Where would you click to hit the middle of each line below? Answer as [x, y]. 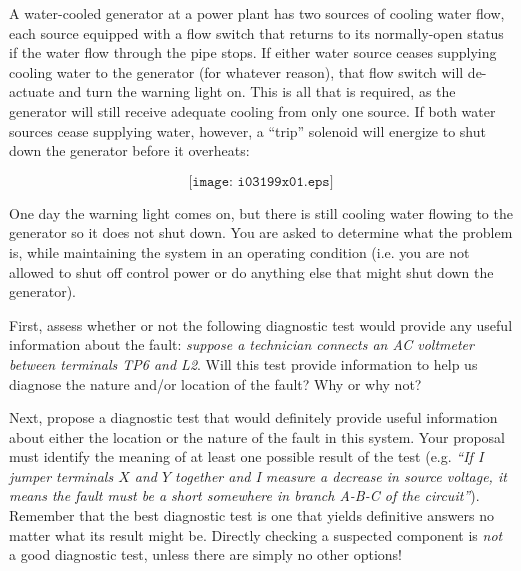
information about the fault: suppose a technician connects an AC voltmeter [241, 344]
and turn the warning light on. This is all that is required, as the [257, 91]
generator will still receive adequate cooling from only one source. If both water [252, 110]
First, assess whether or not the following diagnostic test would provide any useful [261, 324]
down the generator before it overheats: [129, 150]
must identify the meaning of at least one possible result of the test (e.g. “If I [246, 456]
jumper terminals [61, 475]
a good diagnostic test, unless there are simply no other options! [205, 554]
